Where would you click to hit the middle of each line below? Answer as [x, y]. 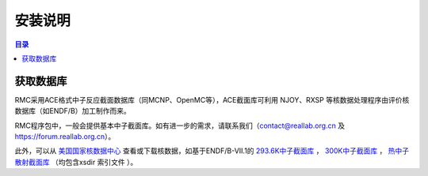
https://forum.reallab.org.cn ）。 [65, 137]
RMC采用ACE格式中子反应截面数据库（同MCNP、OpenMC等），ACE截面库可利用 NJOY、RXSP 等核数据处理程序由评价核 [212, 99]
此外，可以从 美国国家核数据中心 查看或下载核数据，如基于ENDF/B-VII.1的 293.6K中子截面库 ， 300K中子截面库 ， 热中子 [212, 151]
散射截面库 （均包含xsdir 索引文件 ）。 [76, 162]
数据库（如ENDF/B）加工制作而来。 [73, 111]
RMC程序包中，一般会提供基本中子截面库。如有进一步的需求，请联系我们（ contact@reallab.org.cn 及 [180, 125]
